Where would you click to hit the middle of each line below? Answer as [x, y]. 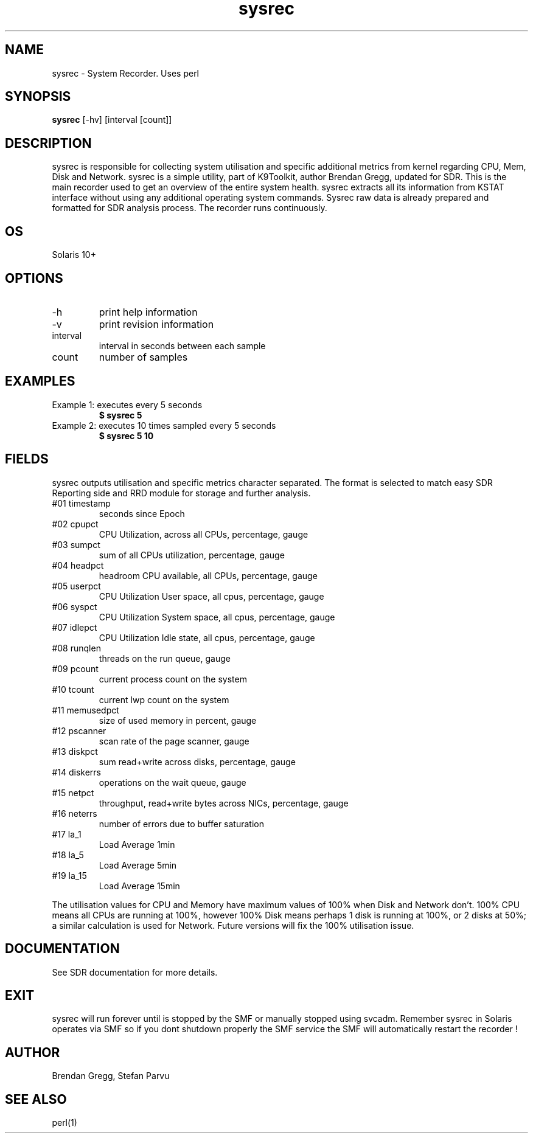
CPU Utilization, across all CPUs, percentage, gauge [204, 534]
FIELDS [27, 459]
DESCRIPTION [48, 143]
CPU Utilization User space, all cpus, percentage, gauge [211, 596]
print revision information [156, 324]
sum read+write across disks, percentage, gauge [197, 762]
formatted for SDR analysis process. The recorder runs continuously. [190, 208]
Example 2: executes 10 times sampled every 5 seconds [164, 425]
